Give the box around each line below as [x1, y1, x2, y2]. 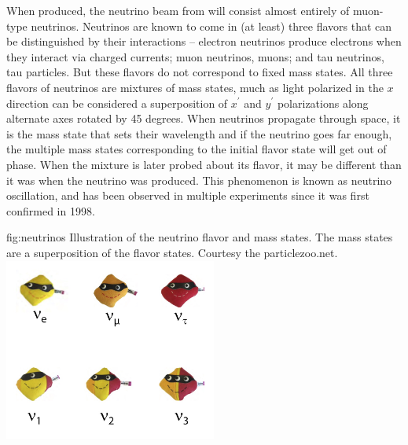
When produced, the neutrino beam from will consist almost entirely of [6, 2, 350, 18]
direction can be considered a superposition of [6, 94, 228, 111]
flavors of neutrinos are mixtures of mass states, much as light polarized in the [6, 79, 384, 95]
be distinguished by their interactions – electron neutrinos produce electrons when [6, 33, 402, 50]
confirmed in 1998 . [6, 202, 95, 219]
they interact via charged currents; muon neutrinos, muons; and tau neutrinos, [6, 48, 384, 64]
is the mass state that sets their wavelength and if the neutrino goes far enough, [6, 125, 392, 142]
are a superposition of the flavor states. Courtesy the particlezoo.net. [6, 244, 338, 260]
